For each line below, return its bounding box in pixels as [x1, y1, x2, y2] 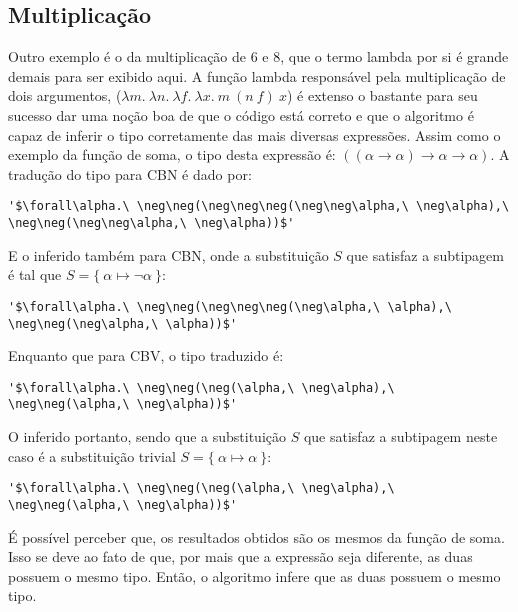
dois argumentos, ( [8, 85, 122, 106]
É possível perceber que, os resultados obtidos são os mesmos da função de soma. [8, 526, 505, 547]
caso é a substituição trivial [8, 445, 176, 466]
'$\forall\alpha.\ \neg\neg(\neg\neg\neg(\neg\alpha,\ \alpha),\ [8, 299, 452, 314]
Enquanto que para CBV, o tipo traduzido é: [8, 345, 284, 366]
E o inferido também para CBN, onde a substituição [8, 244, 329, 265]
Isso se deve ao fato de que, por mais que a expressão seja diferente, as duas [8, 546, 473, 567]
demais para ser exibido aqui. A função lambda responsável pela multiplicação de [8, 65, 506, 86]
